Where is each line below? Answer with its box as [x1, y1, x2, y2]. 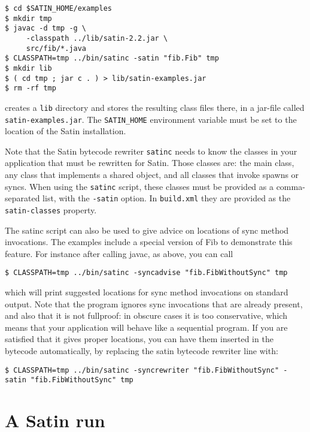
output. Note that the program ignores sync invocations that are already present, [5, 297, 303, 310]
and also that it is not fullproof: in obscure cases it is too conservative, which [5, 309, 287, 322]
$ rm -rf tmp [5, 84, 56, 93]
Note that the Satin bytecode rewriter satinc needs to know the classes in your [5, 144, 297, 157]
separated [5, 192, 40, 204]
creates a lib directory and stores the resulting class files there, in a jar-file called [5, 101, 305, 113]
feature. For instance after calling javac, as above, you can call [5, 247, 233, 259]
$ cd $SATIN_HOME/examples [5, 4, 112, 13]
